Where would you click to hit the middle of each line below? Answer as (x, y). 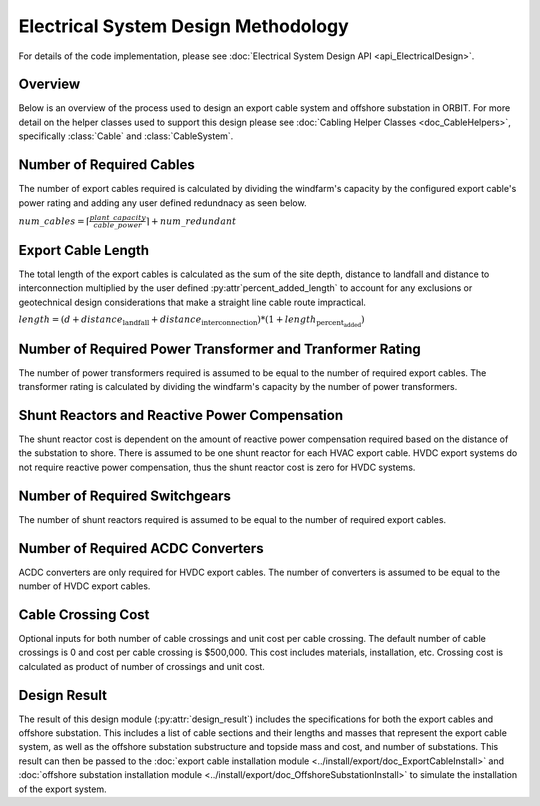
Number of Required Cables (106, 165)
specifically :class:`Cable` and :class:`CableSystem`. (126, 136)
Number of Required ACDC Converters (141, 548)
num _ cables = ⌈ (54, 221)
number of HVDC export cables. (84, 586)
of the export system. (62, 789)
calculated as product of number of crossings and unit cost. (141, 666)
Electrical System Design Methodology (183, 26)
